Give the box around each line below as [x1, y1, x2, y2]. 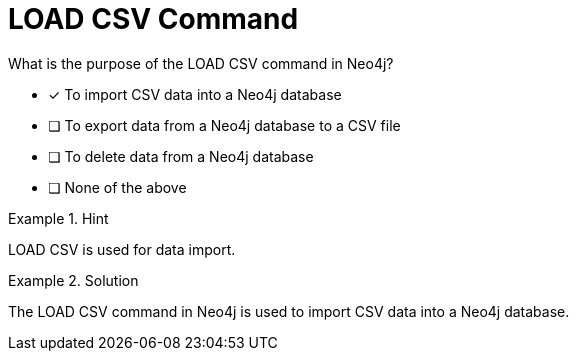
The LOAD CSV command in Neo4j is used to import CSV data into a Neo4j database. [8, 302, 570, 320]
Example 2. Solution [8, 271, 139, 289]
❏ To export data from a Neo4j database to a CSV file [48, 116, 401, 134]
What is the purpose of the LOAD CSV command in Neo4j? [8, 54, 394, 72]
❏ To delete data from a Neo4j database [48, 147, 314, 165]
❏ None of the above [48, 178, 187, 196]
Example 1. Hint [8, 209, 109, 227]
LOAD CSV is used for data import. [8, 240, 236, 258]
